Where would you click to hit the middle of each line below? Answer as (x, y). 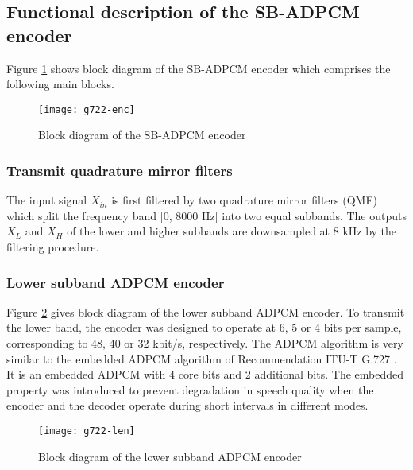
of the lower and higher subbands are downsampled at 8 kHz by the (232, 231)
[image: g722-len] (87, 431)
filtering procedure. (53, 247)
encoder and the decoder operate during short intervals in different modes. (187, 405)
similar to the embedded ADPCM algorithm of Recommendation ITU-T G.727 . (202, 358)
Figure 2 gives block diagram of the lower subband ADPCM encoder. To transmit (206, 311)
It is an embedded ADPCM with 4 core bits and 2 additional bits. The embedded (205, 374)
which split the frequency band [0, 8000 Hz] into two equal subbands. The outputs (206, 215)
